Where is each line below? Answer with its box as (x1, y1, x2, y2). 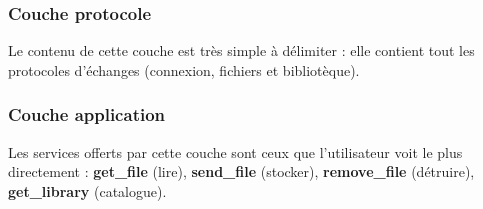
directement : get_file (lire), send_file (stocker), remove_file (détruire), (8, 161, 475, 182)
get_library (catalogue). (8, 180, 167, 201)
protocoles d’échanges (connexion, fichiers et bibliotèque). (8, 59, 360, 80)
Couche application (8, 102, 166, 127)
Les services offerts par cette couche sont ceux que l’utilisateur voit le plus (8, 141, 463, 162)
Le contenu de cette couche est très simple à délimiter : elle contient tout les (8, 40, 475, 61)
